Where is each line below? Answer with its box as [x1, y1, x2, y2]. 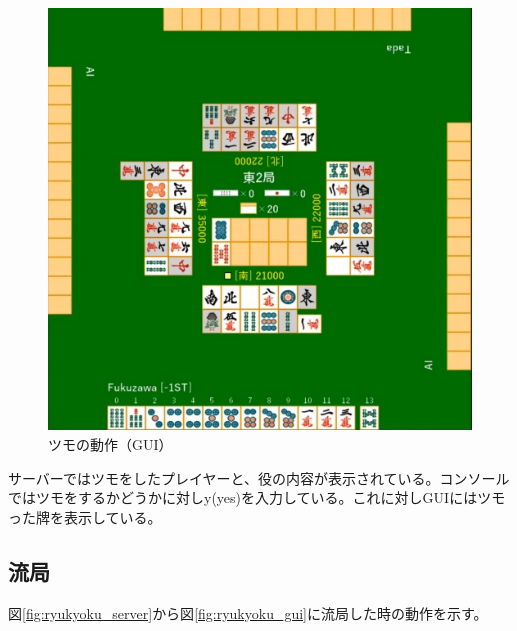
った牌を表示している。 [8, 506, 162, 527]
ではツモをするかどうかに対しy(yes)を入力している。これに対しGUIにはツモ [8, 487, 506, 508]
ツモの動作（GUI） [48, 433, 173, 454]
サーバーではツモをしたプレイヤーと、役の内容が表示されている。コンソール [8, 467, 510, 488]
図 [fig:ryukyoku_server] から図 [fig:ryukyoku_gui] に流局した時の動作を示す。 [8, 602, 488, 623]
